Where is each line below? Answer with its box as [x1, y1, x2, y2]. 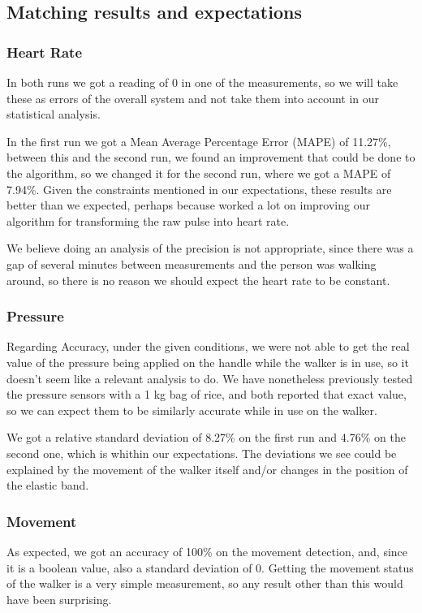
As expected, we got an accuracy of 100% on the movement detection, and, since [6, 542, 408, 559]
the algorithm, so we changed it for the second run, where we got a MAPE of [6, 164, 391, 181]
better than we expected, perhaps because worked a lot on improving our [6, 196, 370, 214]
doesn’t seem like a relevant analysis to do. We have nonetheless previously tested [6, 369, 413, 386]
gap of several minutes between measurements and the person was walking [6, 255, 377, 272]
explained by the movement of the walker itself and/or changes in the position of [6, 460, 408, 477]
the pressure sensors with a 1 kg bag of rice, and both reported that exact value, [6, 386, 407, 403]
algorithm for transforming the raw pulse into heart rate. [6, 212, 290, 229]
